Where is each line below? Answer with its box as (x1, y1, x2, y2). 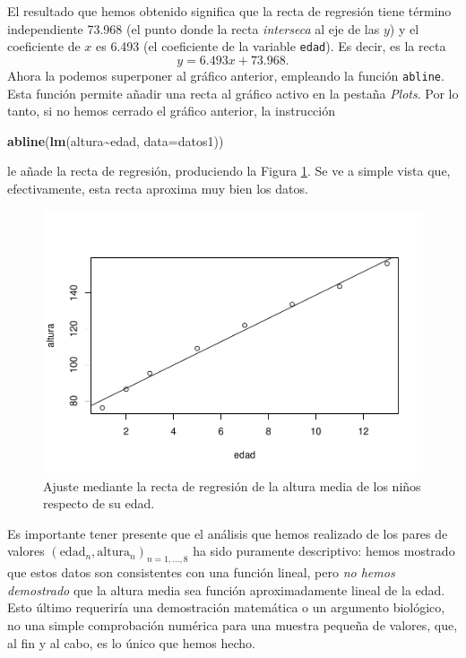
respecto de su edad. (43, 494, 155, 513)
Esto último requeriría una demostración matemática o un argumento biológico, (7, 598, 445, 617)
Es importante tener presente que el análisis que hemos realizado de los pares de (7, 524, 448, 542)
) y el (389, 19, 419, 38)
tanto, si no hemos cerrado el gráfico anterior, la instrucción (7, 101, 336, 120)
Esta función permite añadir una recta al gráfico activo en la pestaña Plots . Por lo (7, 83, 459, 102)
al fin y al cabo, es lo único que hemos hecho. (7, 633, 256, 652)
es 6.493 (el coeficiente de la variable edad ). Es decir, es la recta (95, 37, 446, 56)
